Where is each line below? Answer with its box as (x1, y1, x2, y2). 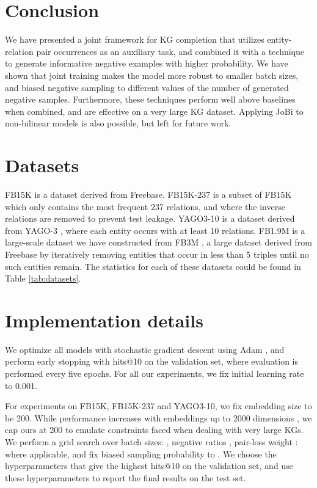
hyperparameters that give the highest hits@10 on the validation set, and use (5, 459, 293, 472)
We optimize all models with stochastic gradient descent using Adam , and (5, 343, 285, 355)
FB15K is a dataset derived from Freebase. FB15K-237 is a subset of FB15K (5, 188, 292, 200)
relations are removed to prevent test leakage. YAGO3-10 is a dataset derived (5, 212, 295, 225)
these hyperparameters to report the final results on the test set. (5, 471, 246, 484)
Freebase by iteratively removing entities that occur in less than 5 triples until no (5, 247, 309, 260)
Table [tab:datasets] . (5, 272, 81, 285)
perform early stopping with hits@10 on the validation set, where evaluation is (5, 355, 298, 368)
